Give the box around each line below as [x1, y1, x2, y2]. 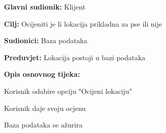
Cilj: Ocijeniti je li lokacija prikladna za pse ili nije [4, 18, 162, 29]
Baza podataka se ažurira [4, 119, 82, 130]
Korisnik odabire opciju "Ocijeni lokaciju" [4, 85, 132, 96]
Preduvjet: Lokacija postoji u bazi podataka [4, 52, 145, 62]
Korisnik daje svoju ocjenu [4, 102, 86, 113]
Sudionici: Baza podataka [4, 35, 88, 46]
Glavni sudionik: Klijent [4, 2, 86, 12]
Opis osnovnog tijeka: [4, 69, 80, 79]
